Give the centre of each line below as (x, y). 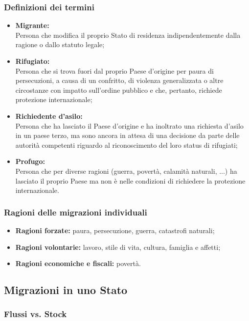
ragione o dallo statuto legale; (60, 44)
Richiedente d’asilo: (49, 116)
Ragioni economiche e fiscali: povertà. (78, 263)
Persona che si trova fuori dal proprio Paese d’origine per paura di (114, 70)
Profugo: (30, 161)
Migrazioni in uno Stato (66, 290)
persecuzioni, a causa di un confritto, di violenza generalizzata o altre (119, 80)
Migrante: (32, 25)
